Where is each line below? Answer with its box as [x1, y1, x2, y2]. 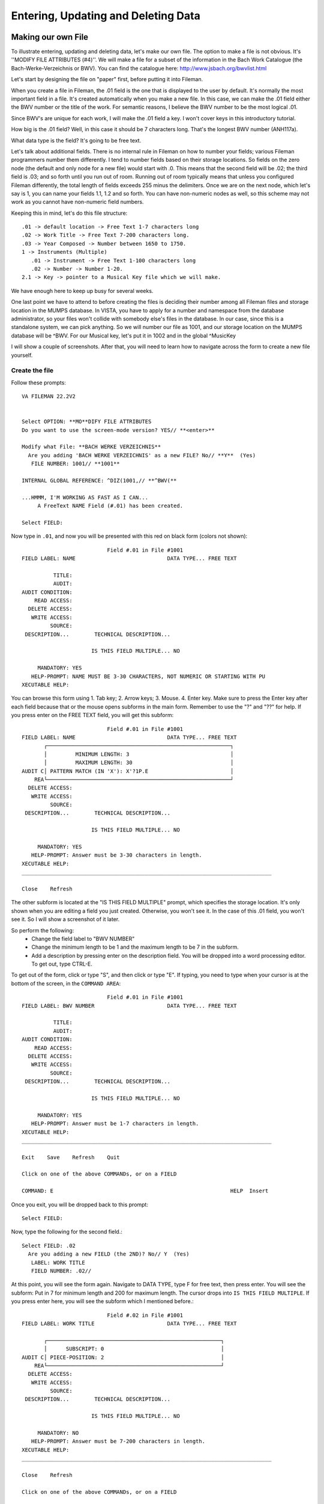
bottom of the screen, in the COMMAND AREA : [11, 979, 121, 987]
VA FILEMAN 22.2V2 [22, 393, 76, 400]
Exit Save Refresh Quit [22, 1154, 120, 1160]
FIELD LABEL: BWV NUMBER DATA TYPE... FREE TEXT [22, 1002, 237, 1009]
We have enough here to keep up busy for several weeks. [11, 287, 154, 294]
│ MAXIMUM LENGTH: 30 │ [44, 759, 234, 766]
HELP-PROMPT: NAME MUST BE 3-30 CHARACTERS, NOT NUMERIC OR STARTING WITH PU [31, 673, 266, 680]
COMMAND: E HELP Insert [22, 1188, 269, 1194]
